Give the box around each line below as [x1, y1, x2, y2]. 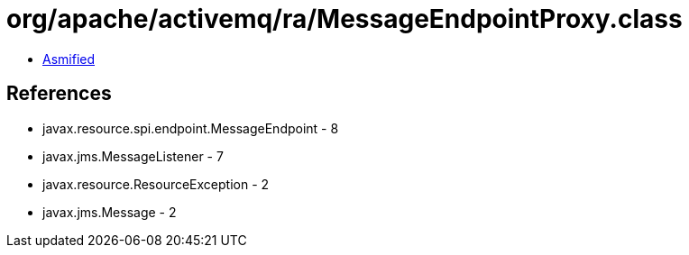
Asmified [42, 50, 96, 67]
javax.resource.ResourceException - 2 [42, 176, 270, 192]
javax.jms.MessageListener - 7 [42, 148, 224, 164]
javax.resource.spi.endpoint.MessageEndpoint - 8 [42, 120, 339, 136]
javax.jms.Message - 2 [42, 204, 177, 220]
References [6, 82, 112, 105]
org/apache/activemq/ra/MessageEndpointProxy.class [6, 4, 683, 34]
